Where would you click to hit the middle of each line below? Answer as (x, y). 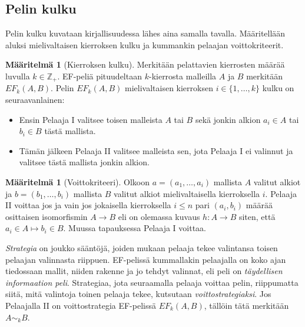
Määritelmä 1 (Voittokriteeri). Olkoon (78, 182)
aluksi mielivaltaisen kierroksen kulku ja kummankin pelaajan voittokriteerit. (145, 44)
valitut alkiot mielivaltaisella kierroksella (187, 193)
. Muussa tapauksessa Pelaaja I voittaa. (135, 228)
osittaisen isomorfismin (47, 216)
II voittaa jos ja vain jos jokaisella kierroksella (88, 205)
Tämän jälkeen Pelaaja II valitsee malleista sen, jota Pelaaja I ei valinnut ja (156, 150)
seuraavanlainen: (35, 100)
